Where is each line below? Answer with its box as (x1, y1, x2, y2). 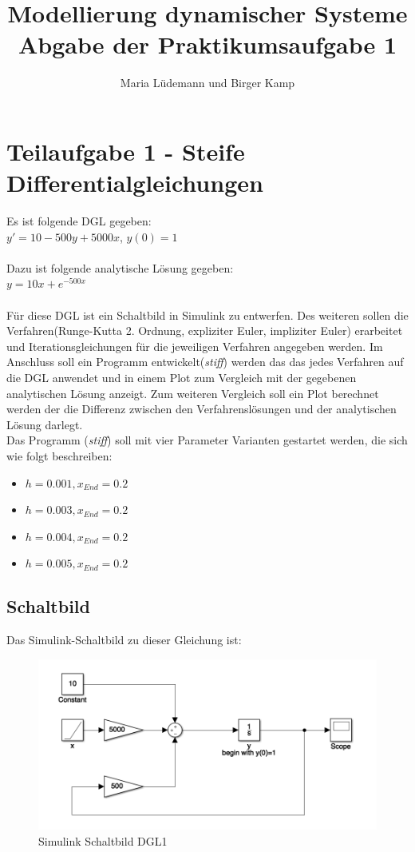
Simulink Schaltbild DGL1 (38, 832, 168, 849)
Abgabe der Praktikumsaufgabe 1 (18, 28, 397, 61)
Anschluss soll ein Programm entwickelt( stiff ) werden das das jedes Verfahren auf (6, 353, 404, 370)
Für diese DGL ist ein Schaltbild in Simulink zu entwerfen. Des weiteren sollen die (6, 306, 409, 323)
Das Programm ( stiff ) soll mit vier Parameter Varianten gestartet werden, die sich (6, 432, 408, 448)
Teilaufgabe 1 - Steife (6, 134, 245, 167)
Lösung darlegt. (6, 416, 83, 432)
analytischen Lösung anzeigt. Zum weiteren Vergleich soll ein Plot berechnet (6, 384, 379, 401)
